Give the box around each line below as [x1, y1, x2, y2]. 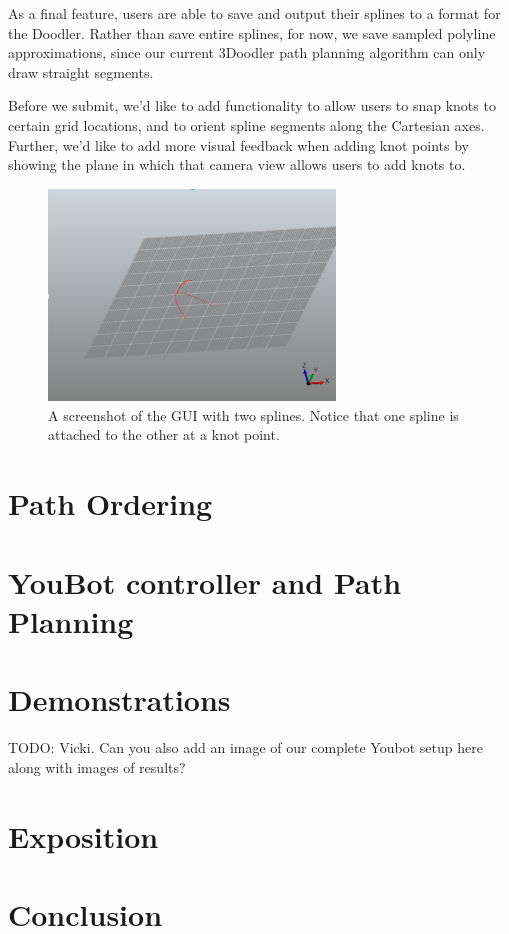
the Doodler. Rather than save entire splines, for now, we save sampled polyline [8, 22, 496, 43]
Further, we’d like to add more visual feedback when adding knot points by [8, 134, 469, 155]
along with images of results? [8, 756, 186, 777]
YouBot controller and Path [8, 561, 402, 602]
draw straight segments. [8, 61, 154, 82]
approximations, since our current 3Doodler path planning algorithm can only [8, 42, 486, 63]
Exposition [8, 815, 159, 856]
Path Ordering [8, 483, 213, 524]
